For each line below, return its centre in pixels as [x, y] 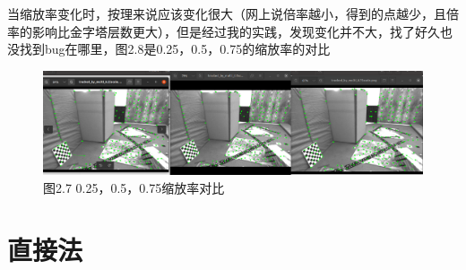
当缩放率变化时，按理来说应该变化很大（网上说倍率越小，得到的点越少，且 [227, 13]
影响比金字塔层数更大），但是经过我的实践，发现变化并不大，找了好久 [236, 31]
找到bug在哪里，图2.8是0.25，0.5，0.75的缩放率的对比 [175, 49]
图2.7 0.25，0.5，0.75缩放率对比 [134, 187]
